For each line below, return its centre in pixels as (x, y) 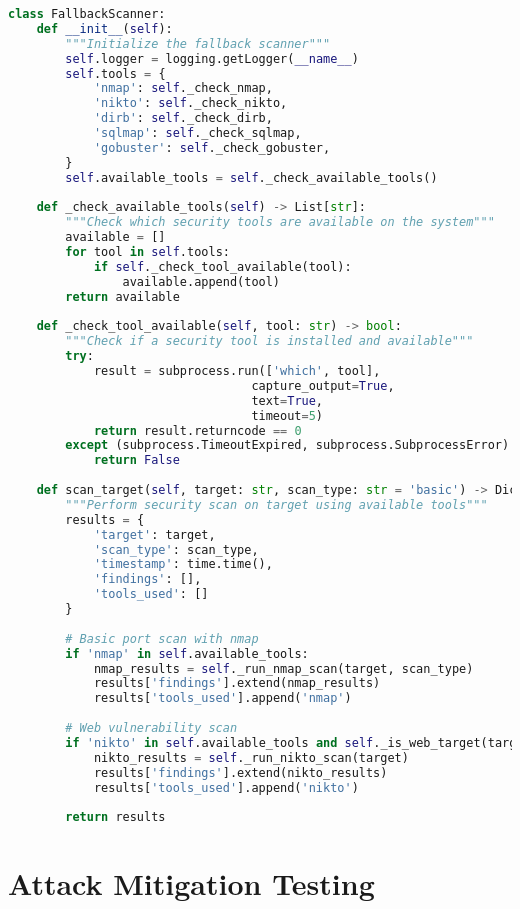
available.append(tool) (201, 281)
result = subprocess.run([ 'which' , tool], (237, 371)
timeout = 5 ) (287, 415)
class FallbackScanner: (87, 14)
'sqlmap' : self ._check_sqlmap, (197, 133)
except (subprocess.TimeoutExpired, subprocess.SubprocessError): (291, 445)
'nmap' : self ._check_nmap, (183, 88)
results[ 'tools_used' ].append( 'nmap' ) (222, 698)
